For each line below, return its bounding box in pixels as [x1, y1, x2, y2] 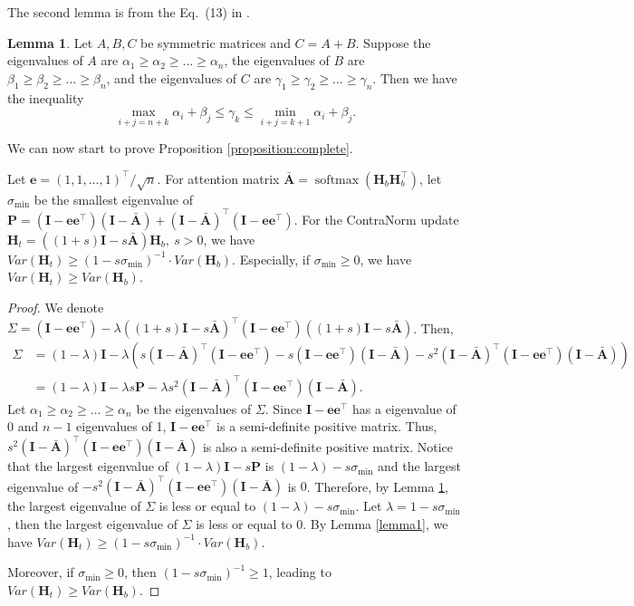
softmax [314, 173, 360, 187]
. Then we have [372, 68, 457, 87]
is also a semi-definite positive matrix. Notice [202, 437, 454, 456]
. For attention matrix [157, 168, 280, 188]
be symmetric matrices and [140, 33, 291, 52]
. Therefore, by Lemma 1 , [306, 476, 448, 495]
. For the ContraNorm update [293, 209, 459, 228]
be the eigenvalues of [136, 399, 252, 418]
